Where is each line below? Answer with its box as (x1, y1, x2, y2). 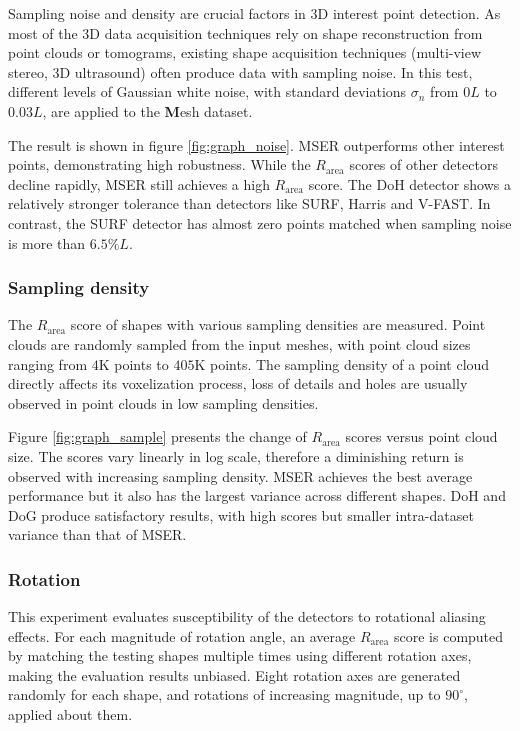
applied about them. (8, 704, 133, 725)
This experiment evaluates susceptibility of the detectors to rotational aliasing (8, 606, 486, 627)
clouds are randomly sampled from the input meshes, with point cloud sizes (8, 333, 471, 354)
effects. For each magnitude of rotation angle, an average (8, 625, 356, 646)
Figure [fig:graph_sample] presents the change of (8, 426, 307, 447)
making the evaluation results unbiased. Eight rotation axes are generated (8, 664, 461, 685)
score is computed (394, 625, 504, 646)
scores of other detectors (349, 154, 498, 175)
